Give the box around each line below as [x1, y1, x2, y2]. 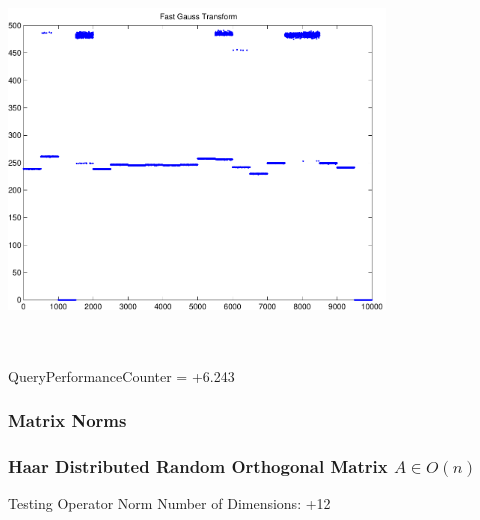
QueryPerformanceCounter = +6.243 [8, 365, 235, 386]
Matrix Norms [8, 408, 127, 433]
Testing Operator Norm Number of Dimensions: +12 [8, 493, 331, 514]
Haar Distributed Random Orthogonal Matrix [8, 453, 388, 478]
